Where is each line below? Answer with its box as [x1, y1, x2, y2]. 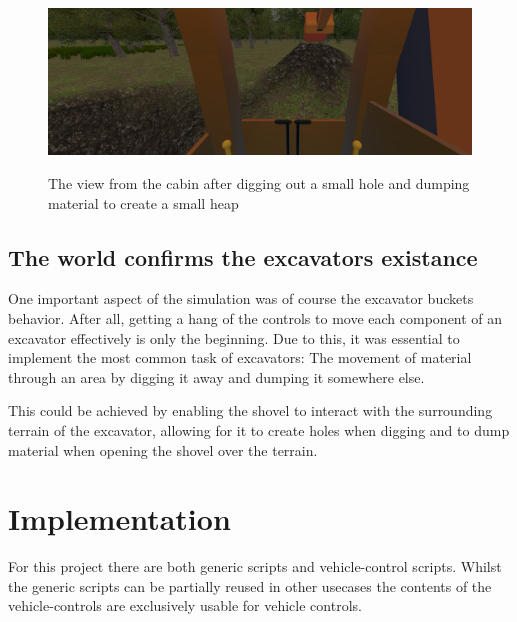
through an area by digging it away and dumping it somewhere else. [8, 366, 425, 387]
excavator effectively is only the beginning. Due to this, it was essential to [8, 327, 460, 348]
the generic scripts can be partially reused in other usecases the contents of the [8, 575, 492, 596]
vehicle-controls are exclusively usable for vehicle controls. [8, 595, 362, 616]
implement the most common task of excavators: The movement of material [8, 347, 472, 368]
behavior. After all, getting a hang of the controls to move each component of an [8, 307, 503, 328]
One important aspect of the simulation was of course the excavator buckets [8, 288, 474, 309]
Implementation [8, 498, 231, 539]
